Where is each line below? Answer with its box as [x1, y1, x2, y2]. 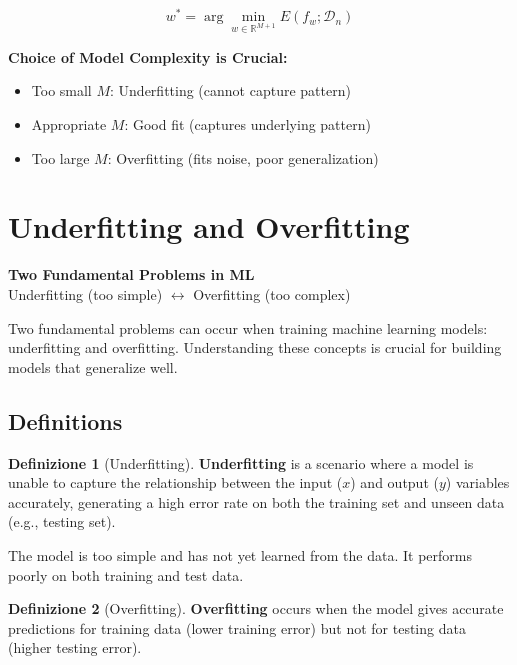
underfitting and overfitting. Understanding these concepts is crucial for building [8, 337, 502, 358]
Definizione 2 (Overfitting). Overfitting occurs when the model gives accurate [8, 598, 504, 619]
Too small [31, 80, 92, 101]
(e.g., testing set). [8, 511, 116, 532]
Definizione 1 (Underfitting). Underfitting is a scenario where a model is [8, 452, 474, 473]
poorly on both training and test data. [8, 564, 244, 585]
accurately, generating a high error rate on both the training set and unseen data [8, 491, 505, 512]
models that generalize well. [8, 356, 178, 377]
